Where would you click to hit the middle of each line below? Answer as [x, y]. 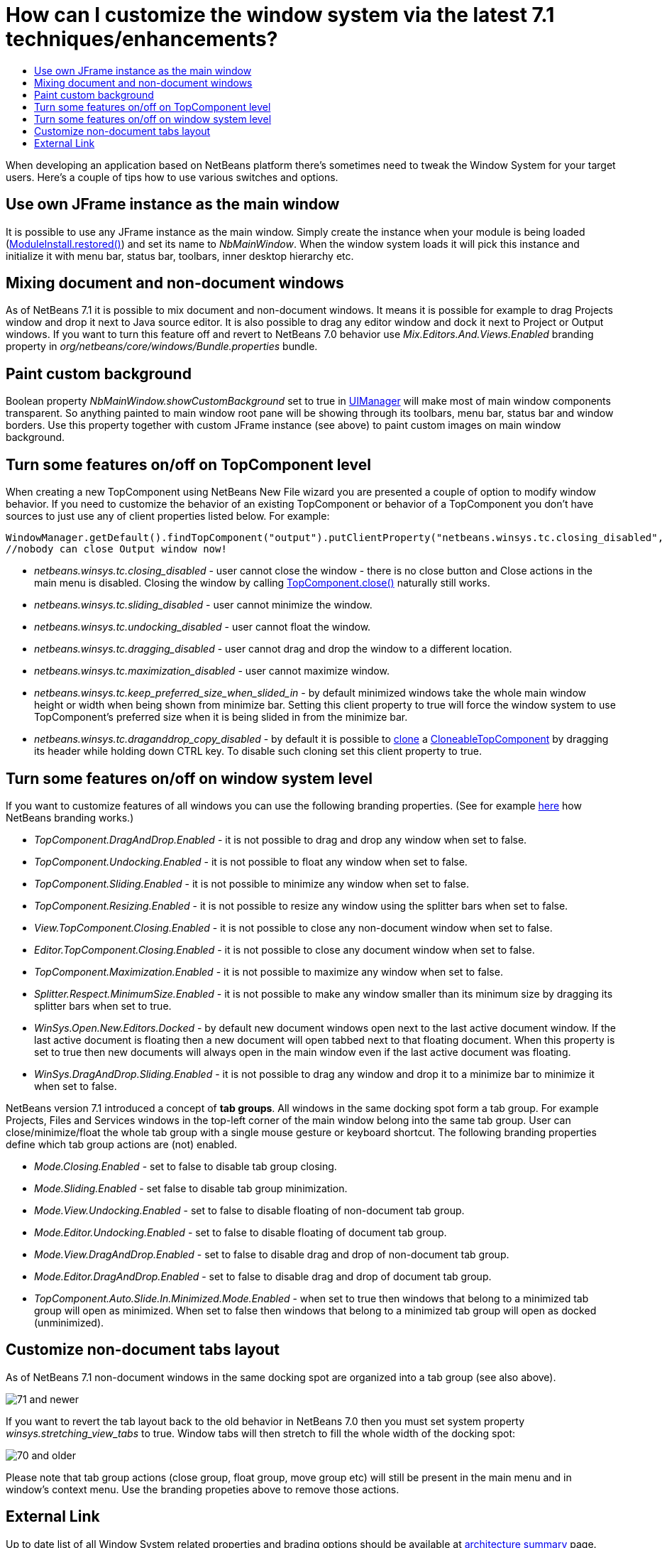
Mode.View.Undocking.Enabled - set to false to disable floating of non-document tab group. [249, 1210]
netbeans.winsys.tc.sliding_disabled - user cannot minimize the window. [203, 605]
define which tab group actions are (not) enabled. [122, 1144]
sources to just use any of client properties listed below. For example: [168, 516]
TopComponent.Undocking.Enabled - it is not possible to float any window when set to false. [251, 861]
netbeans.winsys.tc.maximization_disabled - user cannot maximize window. [212, 671]
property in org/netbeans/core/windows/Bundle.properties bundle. [162, 347]
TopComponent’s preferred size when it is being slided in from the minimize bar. [221, 717]
